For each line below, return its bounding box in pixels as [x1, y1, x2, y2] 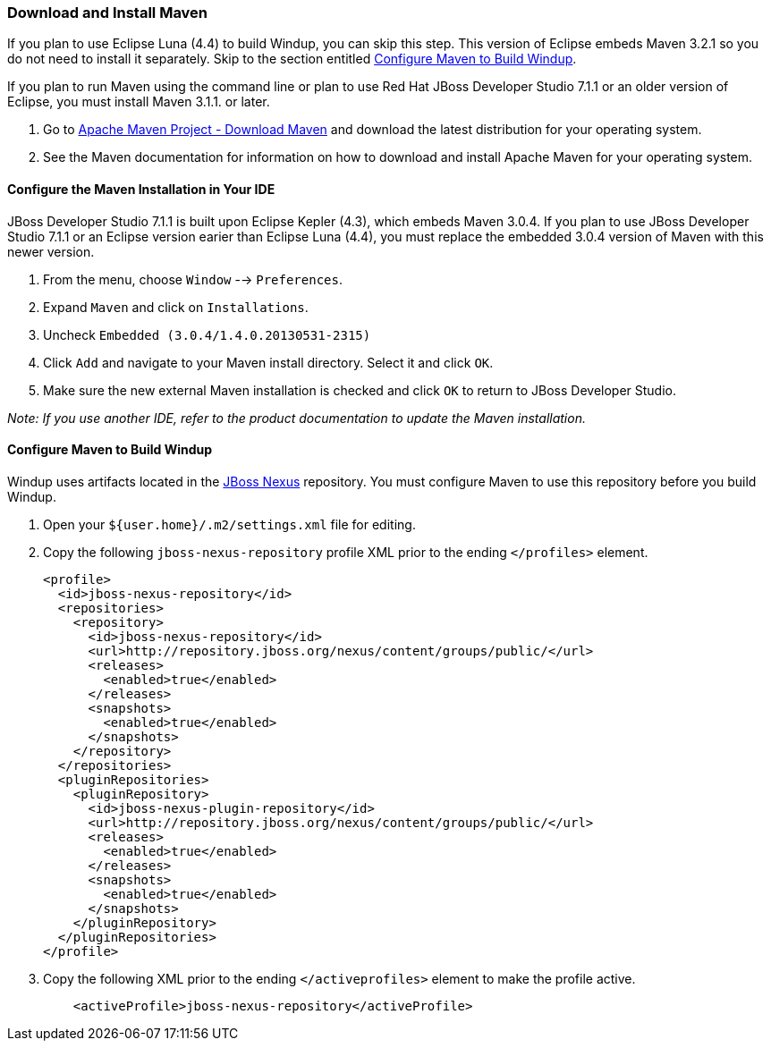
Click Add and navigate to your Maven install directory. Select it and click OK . [43, 354, 494, 370]
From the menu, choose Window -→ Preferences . [43, 271, 343, 287]
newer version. [7, 243, 95, 259]
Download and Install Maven [7, 4, 208, 21]
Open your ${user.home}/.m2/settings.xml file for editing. [43, 516, 416, 532]
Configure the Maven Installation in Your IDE [7, 181, 275, 197]
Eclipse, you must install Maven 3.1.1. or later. [7, 94, 270, 110]
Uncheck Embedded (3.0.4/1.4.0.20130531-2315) [43, 326, 371, 342]
